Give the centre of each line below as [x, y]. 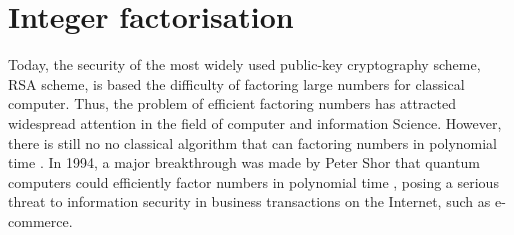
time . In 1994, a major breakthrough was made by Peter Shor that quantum [244, 162]
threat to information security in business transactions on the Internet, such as [249, 201]
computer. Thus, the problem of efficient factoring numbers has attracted [232, 103]
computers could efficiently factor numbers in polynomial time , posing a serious [253, 181]
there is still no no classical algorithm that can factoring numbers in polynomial [253, 142]
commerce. [40, 220]
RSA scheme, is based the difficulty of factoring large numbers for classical [236, 83]
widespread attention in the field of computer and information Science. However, [255, 122]
